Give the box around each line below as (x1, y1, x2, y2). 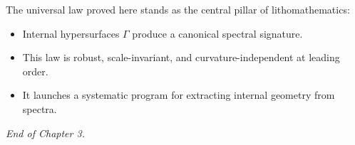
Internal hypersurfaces (22, 26, 120, 41)
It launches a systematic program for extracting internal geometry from (22, 87, 335, 102)
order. (22, 63, 48, 78)
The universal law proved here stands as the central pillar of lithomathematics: (6, 2, 350, 16)
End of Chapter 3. (6, 125, 85, 140)
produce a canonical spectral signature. (132, 26, 303, 41)
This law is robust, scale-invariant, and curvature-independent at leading (22, 50, 340, 65)
